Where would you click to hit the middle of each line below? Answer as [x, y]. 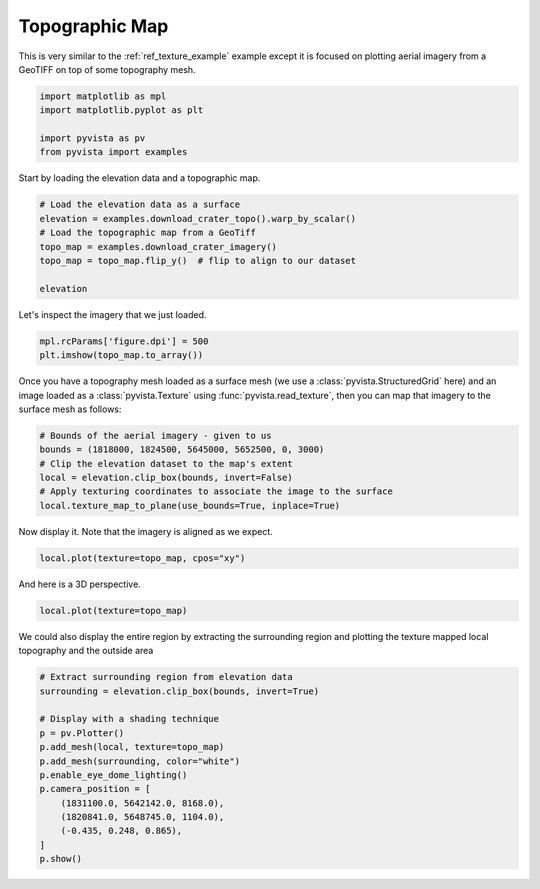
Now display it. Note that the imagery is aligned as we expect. [146, 531]
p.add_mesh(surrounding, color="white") [139, 761]
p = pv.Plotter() [82, 733]
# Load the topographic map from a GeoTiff [148, 233]
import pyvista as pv [92, 138]
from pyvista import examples [113, 152]
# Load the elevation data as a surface [139, 204]
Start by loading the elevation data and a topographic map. [139, 178]
